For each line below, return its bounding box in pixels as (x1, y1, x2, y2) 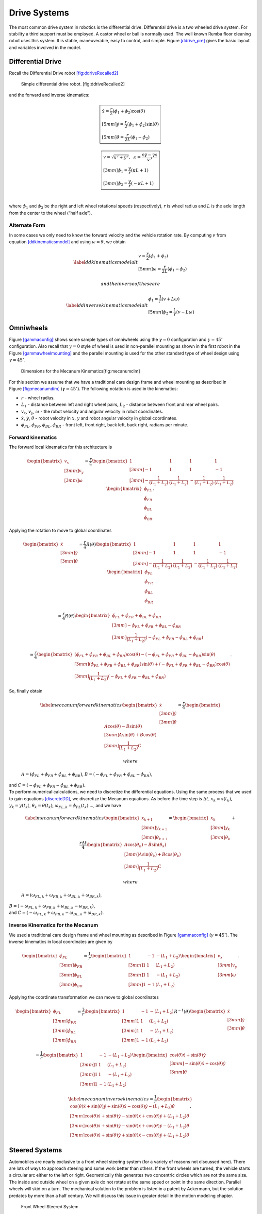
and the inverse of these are (100, 281, 160, 287)
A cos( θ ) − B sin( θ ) (104, 724, 142, 729)
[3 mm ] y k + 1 (141, 825, 167, 831)
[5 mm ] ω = (138, 266, 161, 271)
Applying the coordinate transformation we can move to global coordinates (9, 995, 159, 1000)
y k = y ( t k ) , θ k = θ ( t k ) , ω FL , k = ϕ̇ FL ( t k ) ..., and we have (9, 803, 121, 809)
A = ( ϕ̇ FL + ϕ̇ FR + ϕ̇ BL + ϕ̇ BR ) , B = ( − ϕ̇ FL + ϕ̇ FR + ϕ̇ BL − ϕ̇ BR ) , (21, 771, 152, 778)
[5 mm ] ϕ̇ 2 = (148, 309, 173, 316)
